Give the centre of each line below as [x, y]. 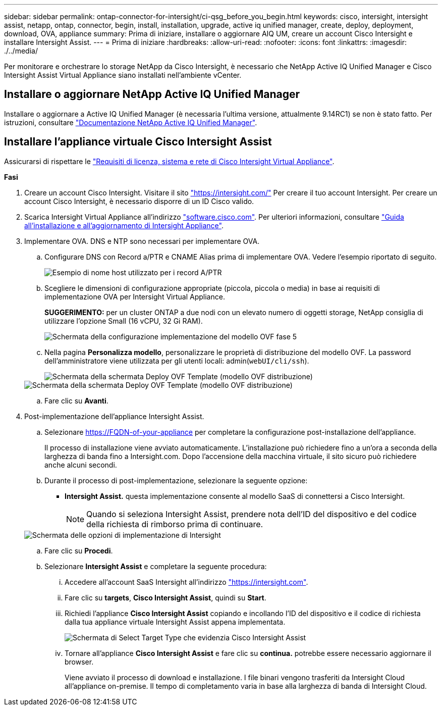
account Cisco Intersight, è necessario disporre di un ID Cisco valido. [139, 201]
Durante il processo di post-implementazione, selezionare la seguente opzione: [176, 480]
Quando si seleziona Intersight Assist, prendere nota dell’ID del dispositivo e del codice [252, 514]
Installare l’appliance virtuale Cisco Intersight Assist [138, 142]
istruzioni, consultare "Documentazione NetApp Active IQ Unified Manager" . [131, 122]
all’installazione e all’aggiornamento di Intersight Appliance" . [124, 225]
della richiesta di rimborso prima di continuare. [175, 524]
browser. [79, 662]
